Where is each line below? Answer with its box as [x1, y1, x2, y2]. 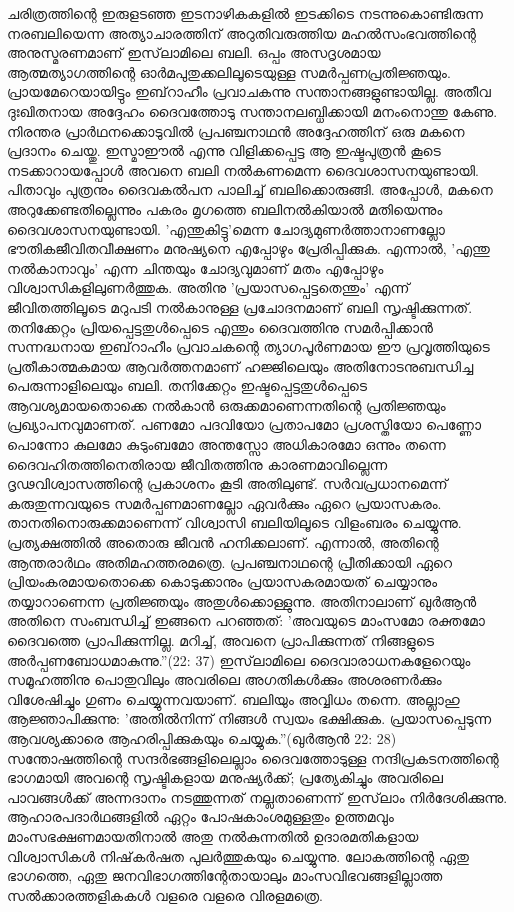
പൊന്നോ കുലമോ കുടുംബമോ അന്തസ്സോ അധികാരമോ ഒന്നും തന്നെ [7, 434, 446, 455]
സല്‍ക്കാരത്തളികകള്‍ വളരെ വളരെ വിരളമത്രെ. [7, 884, 323, 905]
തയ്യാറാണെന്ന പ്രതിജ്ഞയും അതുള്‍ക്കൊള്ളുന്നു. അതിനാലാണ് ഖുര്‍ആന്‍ [7, 590, 477, 611]
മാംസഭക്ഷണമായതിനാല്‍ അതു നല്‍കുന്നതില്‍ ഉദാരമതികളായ [7, 825, 419, 846]
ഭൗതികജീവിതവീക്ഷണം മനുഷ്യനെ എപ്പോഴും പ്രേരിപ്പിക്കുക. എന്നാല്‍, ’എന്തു [7, 238, 490, 259]
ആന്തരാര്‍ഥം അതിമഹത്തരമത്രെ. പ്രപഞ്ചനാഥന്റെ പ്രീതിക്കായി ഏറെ [7, 551, 453, 572]
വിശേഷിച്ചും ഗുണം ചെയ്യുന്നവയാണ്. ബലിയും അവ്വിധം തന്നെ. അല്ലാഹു [7, 688, 460, 709]
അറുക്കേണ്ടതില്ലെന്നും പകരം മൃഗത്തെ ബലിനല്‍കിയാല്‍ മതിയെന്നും [7, 198, 443, 219]
